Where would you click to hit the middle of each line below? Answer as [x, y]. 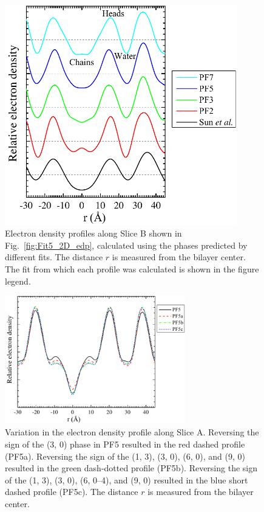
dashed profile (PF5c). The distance [72, 492]
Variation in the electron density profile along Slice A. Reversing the [132, 432]
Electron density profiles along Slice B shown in [93, 233]
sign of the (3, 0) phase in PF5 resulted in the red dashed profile [125, 444]
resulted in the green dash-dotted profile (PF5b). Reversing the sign [131, 468]
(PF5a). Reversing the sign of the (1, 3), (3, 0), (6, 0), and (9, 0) [125, 456]
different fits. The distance [54, 257]
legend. [18, 281]
